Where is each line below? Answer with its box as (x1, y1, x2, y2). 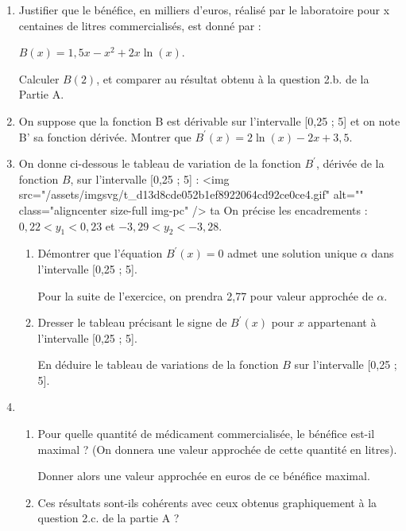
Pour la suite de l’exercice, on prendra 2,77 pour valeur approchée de (37, 287, 373, 304)
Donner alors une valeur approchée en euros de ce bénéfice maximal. (37, 467, 370, 484)
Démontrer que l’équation (37, 245, 163, 262)
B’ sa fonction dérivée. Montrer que (18, 128, 191, 145)
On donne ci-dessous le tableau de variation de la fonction (18, 155, 301, 172)
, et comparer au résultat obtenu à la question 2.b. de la (96, 70, 369, 87)
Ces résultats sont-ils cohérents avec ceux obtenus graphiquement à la (37, 494, 377, 510)
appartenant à (307, 314, 377, 331)
